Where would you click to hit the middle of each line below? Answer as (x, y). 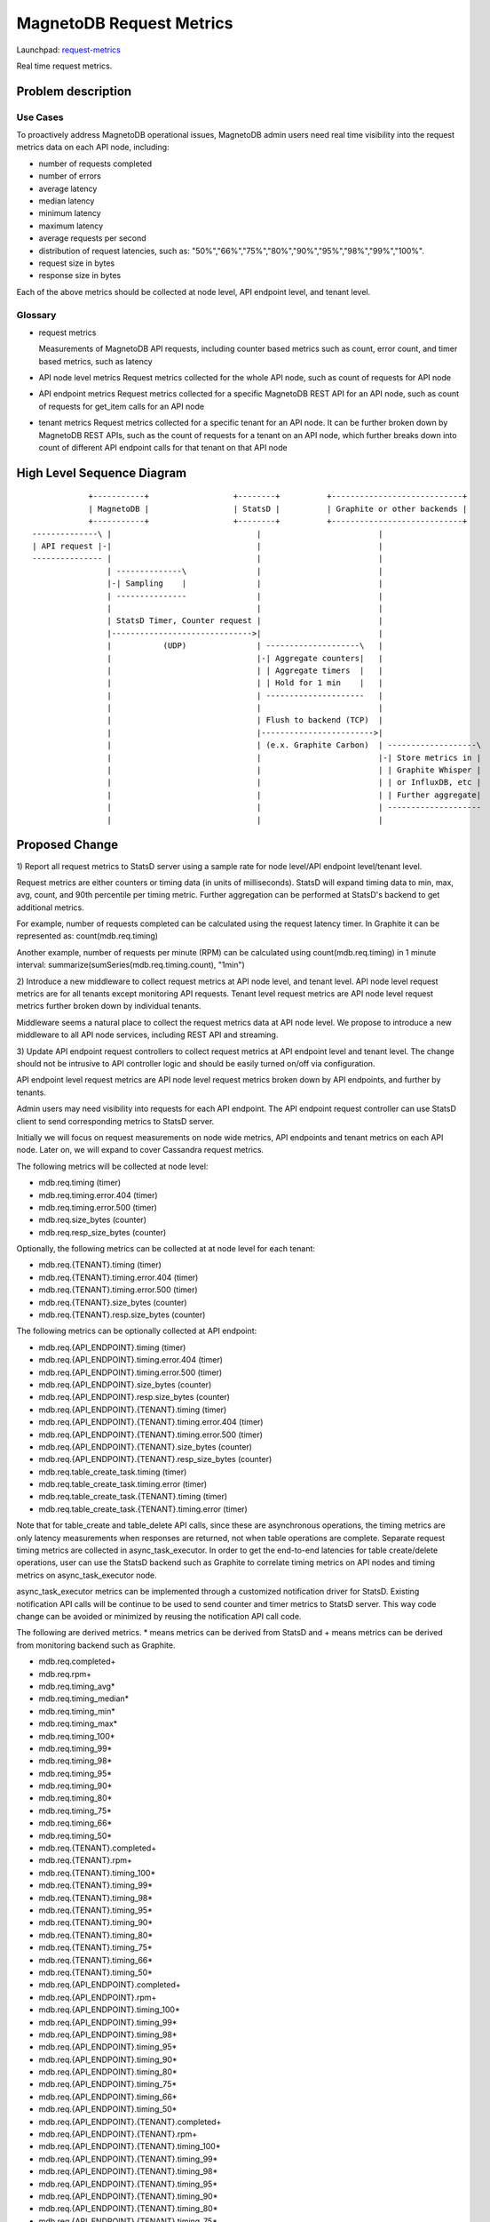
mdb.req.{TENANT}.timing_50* (95, 1972)
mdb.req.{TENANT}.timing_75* (95, 1947)
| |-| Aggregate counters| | (245, 658)
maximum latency (71, 226)
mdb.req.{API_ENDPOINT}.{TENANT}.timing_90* (128, 2196)
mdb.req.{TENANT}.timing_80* (96, 1935)
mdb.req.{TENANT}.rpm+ (86, 1860)
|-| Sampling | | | (245, 583)
